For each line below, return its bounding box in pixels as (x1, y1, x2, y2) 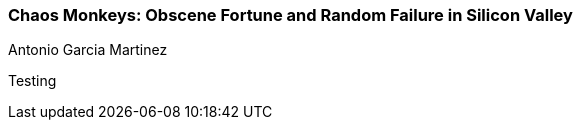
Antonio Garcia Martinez (8, 41, 168, 59)
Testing (8, 72, 57, 90)
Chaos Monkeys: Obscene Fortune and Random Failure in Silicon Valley (8, 5, 573, 25)
